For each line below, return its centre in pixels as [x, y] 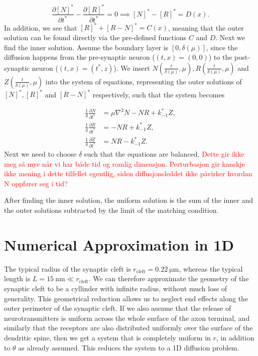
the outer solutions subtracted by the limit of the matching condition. [111, 210]
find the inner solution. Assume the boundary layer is [86, 47]
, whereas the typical [211, 268]
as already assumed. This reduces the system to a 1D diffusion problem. [129, 347]
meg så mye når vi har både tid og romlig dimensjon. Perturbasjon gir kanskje [124, 163]
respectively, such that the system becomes [159, 94]
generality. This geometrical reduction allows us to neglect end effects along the [126, 298]
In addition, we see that [41, 27]
